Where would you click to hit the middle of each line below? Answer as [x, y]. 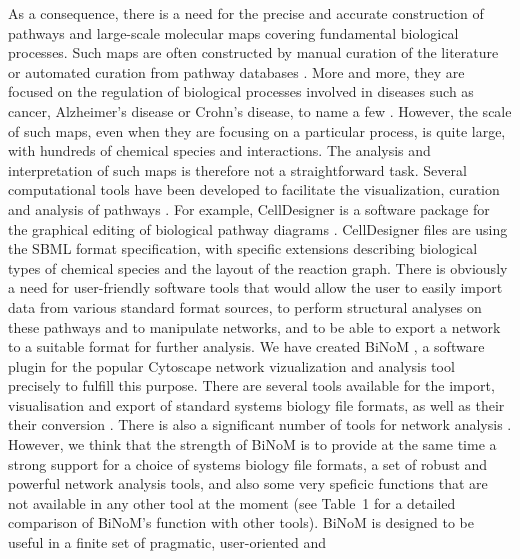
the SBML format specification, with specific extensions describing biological [243, 248]
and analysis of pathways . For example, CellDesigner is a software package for [249, 208]
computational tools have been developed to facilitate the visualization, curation [254, 189]
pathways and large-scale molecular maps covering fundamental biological [233, 32]
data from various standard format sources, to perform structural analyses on [245, 306]
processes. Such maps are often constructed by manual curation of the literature [253, 52]
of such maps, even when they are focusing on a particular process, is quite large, [257, 130]
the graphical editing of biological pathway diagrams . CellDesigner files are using [258, 228]
